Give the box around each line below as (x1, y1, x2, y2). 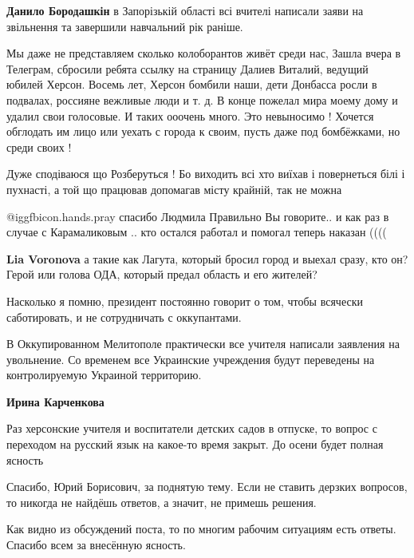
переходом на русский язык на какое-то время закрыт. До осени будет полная (6, 436, 384, 453)
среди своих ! (6, 138, 72, 155)
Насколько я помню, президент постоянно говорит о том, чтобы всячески (6, 292, 363, 309)
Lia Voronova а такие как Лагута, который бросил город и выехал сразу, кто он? (6, 250, 408, 267)
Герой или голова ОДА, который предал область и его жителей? (6, 266, 317, 283)
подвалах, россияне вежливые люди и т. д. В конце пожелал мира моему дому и (6, 91, 398, 108)
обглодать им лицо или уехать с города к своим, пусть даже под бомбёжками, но (6, 123, 400, 140)
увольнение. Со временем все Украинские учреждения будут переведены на (6, 350, 375, 367)
